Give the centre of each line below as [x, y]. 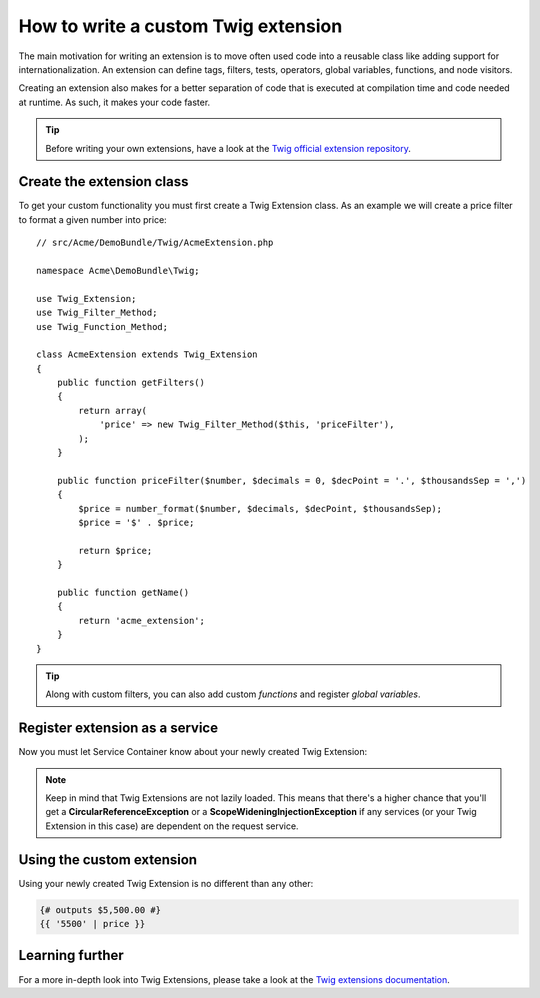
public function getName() [123, 592]
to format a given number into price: [92, 219]
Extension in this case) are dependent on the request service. [172, 826]
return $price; [115, 550]
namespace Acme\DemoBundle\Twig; [118, 270]
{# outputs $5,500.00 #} [100, 909]
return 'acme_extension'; [141, 620]
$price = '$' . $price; [136, 522]
